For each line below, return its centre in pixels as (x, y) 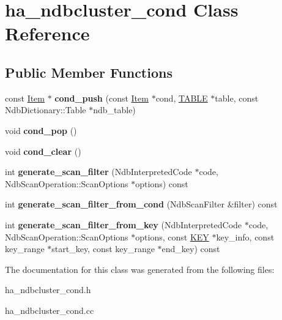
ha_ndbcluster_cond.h (48, 290)
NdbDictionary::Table (46, 110)
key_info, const (245, 236)
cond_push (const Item (102, 98)
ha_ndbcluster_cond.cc (50, 310)
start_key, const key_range (103, 249)
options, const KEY (172, 236)
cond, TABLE (182, 98)
